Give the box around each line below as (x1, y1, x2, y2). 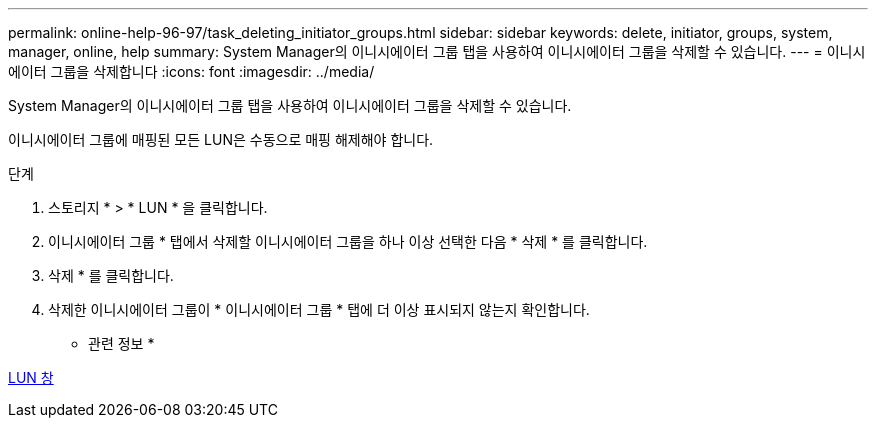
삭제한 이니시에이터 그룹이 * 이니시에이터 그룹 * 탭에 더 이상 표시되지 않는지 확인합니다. (48, 301, 590, 318)
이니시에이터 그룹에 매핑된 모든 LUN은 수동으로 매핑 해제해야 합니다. (8, 131, 434, 148)
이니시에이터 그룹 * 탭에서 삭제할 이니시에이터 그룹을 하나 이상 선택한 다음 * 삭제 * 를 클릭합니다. (48, 233, 648, 250)
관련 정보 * (88, 335, 155, 352)
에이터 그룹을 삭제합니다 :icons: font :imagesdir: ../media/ (8, 63, 375, 80)
